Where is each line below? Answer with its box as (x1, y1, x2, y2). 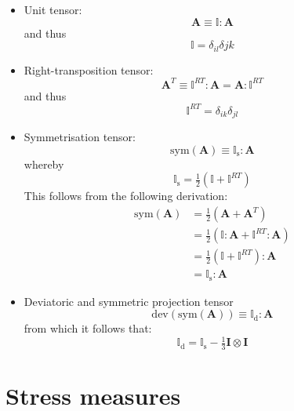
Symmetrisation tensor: (24, 129, 136, 145)
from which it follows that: (24, 320, 152, 336)
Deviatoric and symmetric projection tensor (24, 293, 234, 309)
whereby (24, 155, 64, 172)
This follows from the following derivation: (24, 187, 228, 204)
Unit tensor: (24, 2, 82, 17)
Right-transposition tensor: (24, 61, 154, 78)
